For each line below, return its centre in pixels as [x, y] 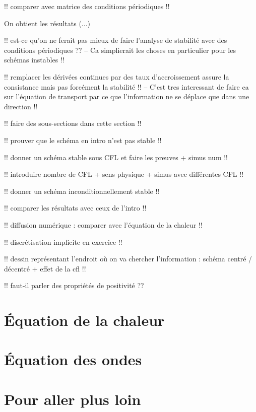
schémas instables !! [34, 60]
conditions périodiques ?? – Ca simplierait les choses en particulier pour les [120, 50]
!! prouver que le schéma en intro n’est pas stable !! [83, 140]
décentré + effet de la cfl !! [45, 268]
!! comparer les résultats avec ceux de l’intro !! [75, 208]
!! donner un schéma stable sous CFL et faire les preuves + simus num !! [116, 157]
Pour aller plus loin [73, 399]
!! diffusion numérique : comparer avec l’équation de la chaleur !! [103, 224]
